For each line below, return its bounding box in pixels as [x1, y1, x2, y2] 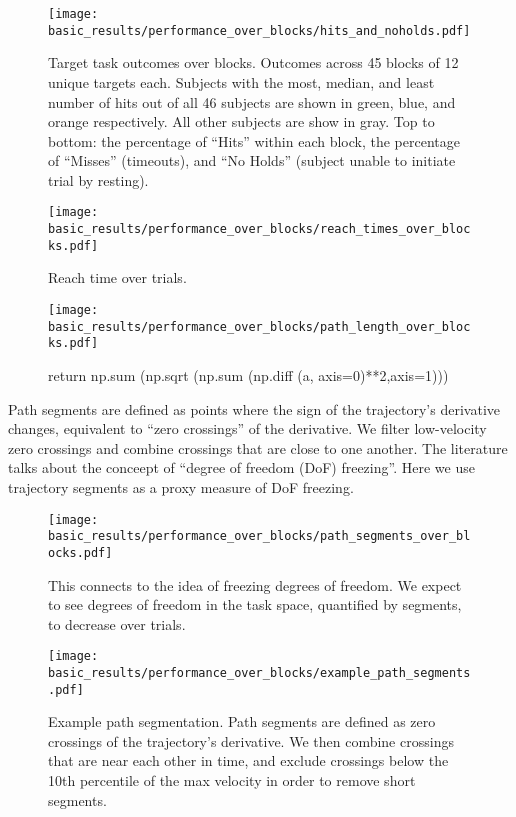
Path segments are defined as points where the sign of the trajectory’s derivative [8, 398, 500, 419]
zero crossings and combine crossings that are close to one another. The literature [8, 437, 508, 458]
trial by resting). [48, 169, 149, 190]
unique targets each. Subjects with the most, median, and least [48, 71, 435, 92]
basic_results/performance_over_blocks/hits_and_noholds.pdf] [48, 23, 471, 38]
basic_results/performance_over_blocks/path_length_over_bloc [48, 319, 471, 334]
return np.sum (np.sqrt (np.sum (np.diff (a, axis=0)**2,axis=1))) [48, 365, 449, 385]
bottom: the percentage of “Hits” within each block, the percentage [48, 130, 460, 151]
